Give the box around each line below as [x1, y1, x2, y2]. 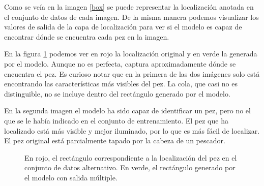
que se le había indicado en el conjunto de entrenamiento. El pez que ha [4, 115, 228, 126]
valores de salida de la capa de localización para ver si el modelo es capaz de [4, 21, 242, 32]
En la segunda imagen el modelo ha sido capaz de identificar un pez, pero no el [4, 105, 251, 116]
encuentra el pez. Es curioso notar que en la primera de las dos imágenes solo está [4, 68, 260, 79]
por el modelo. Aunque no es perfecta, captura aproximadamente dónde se [4, 58, 236, 69]
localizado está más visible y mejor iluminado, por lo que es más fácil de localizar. [4, 125, 260, 136]
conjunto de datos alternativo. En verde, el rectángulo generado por [24, 162, 236, 173]
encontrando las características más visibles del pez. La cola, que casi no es [4, 78, 238, 89]
